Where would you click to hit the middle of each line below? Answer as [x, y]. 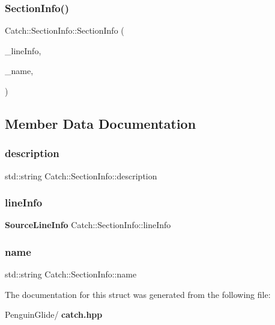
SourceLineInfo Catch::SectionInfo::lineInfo [88, 225]
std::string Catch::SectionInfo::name [71, 274]
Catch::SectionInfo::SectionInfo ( [65, 30]
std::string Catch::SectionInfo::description [81, 175]
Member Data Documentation [101, 123]
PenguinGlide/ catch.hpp [54, 314]
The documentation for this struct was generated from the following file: [138, 294]
